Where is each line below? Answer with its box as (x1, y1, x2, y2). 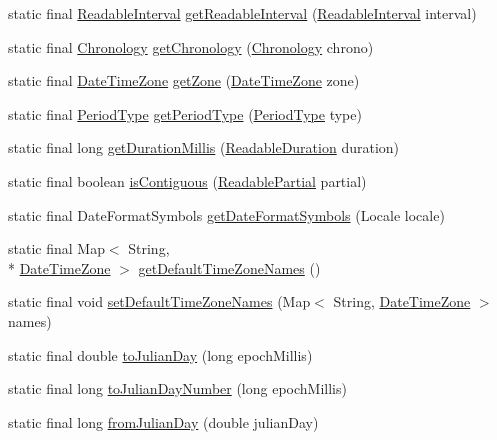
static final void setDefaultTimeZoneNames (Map (8, 291, 311, 312)
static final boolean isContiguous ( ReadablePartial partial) (8, 170, 367, 191)
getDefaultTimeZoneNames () (138, 257, 321, 278)
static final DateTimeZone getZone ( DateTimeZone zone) (8, 70, 360, 91)
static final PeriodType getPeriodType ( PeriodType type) (8, 103, 362, 124)
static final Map (8, 238, 105, 259)
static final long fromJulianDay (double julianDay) (8, 411, 319, 432)
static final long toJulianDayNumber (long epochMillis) (8, 378, 347, 399)
